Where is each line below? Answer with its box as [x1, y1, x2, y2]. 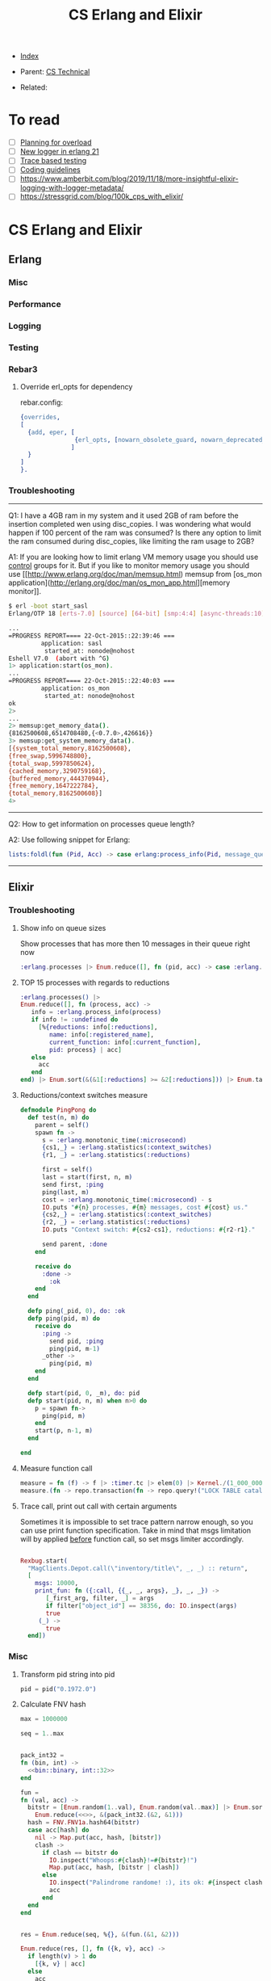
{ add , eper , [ [27, 428, 75, 436]
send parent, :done [41, 1240, 107, 1249]
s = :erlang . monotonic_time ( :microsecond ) [41, 1136, 187, 1144]
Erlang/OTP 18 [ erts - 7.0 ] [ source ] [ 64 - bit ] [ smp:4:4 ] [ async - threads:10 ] [8, 610, 265, 618]
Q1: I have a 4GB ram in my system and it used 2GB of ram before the [8, 511, 240, 520]
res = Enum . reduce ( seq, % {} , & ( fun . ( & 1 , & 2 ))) [19, 1930, 180, 1938]
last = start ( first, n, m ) [41, 1173, 133, 1181]
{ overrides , [19, 414, 60, 422]
